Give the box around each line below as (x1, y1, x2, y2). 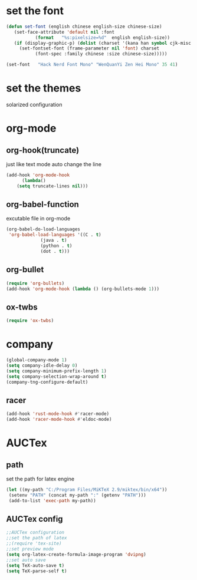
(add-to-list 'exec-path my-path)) (8, 497, 96, 503)
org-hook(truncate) (6, 145, 80, 155)
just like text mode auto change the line (6, 161, 102, 167)
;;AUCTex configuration (6, 529, 65, 536)
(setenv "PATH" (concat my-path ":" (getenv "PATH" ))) (8, 492, 146, 498)
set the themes (6, 81, 81, 95)
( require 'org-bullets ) (6, 280, 65, 286)
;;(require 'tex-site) (6, 541, 62, 546)
